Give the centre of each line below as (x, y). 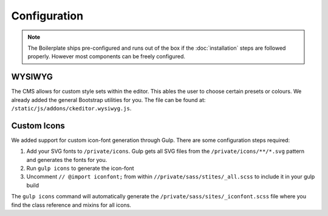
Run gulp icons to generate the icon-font (80, 168)
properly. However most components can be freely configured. (106, 56)
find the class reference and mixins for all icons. (71, 205)
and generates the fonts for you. (67, 160)
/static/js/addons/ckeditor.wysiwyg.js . (71, 109)
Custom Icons (38, 125)
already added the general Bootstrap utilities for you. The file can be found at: (108, 100)
